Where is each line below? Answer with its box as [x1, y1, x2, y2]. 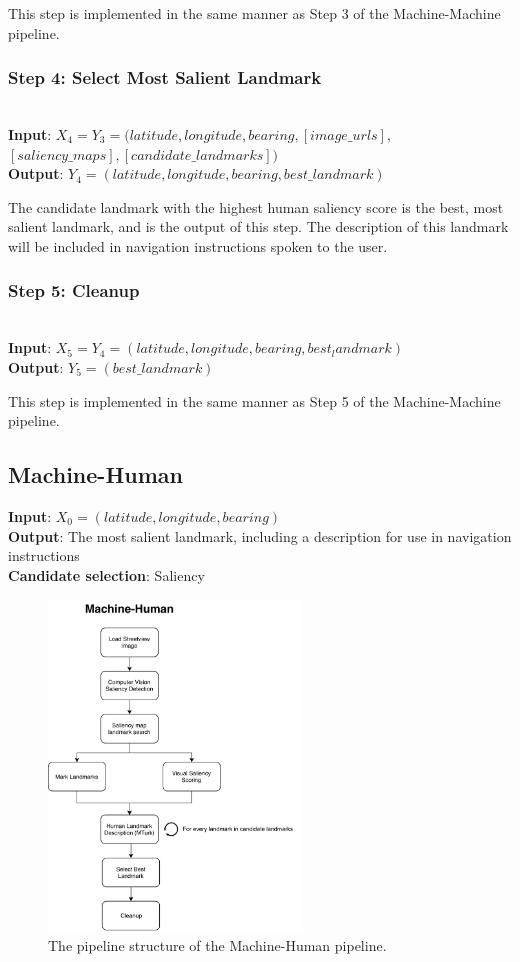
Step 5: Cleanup [8, 278, 140, 303]
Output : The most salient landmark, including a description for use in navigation [8, 525, 512, 546]
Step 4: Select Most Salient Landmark [8, 65, 322, 90]
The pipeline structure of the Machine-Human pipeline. [48, 934, 387, 955]
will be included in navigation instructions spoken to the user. [8, 235, 388, 256]
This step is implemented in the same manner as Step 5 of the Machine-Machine [8, 390, 501, 411]
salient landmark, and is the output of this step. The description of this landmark [8, 216, 509, 237]
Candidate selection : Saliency [8, 564, 205, 585]
